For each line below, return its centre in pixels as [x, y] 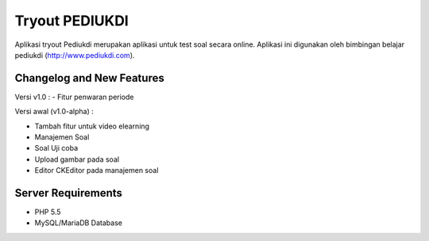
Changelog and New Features [89, 78]
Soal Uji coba [56, 148]
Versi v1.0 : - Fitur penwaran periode [74, 97]
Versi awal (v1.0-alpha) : [54, 112]
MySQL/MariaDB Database [79, 223]
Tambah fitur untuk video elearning [92, 126]
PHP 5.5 [48, 212]
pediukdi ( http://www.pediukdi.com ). [75, 55]
